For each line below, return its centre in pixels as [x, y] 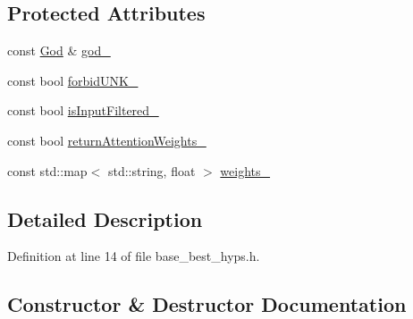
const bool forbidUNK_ [73, 80]
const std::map [47, 170]
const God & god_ [59, 50]
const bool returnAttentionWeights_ [107, 140]
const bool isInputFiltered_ [83, 110]
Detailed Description [105, 218]
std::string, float [152, 170]
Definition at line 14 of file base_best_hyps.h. [134, 256]
